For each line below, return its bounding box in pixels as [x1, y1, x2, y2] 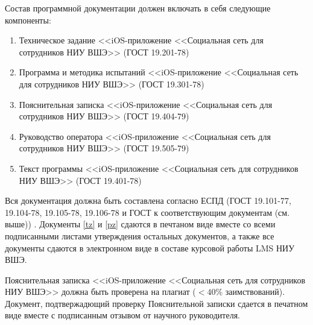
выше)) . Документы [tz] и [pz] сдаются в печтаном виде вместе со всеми [5, 218, 276, 230]
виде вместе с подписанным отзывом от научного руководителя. [5, 309, 240, 321]
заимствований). [225, 285, 285, 298]
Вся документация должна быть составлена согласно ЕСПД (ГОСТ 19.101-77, [5, 194, 291, 207]
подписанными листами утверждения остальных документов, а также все [5, 229, 274, 242]
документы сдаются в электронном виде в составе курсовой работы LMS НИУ [5, 241, 295, 254]
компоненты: [5, 13, 51, 26]
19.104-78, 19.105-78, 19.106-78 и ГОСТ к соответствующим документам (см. [5, 206, 290, 218]
